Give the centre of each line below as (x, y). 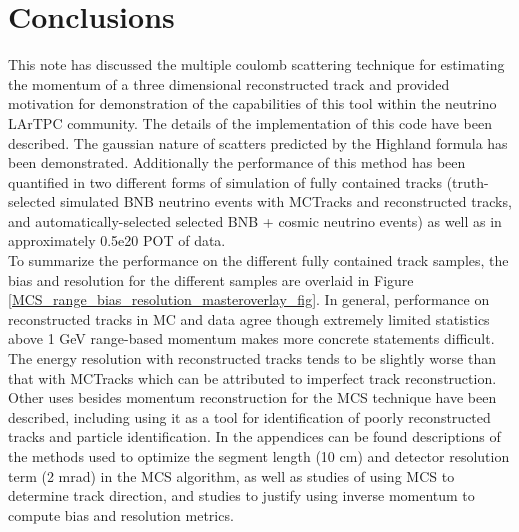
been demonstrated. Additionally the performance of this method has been (237, 162)
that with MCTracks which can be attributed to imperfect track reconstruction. (252, 377)
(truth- (467, 181)
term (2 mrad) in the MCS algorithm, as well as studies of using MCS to (231, 475)
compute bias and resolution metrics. (121, 514)
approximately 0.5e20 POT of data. (117, 240)
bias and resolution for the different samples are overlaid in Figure (211, 279)
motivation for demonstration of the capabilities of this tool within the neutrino (252, 103)
